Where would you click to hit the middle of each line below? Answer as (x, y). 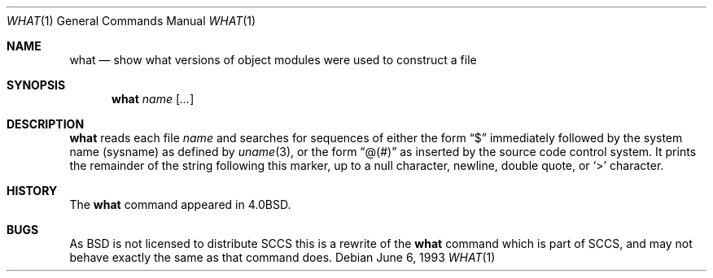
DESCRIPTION (46, 124)
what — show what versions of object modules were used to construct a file (273, 60)
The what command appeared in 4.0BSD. (180, 204)
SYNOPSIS (36, 85)
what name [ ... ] (153, 99)
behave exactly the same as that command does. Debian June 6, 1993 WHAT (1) (282, 257)
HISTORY (32, 191)
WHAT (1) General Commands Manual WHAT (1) (131, 21)
